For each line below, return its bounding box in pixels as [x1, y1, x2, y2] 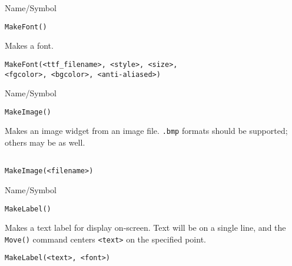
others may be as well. [5, 136, 85, 149]
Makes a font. [5, 39, 54, 52]
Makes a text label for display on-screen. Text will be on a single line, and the [5, 221, 286, 234]
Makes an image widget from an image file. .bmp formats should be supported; [5, 124, 288, 137]
